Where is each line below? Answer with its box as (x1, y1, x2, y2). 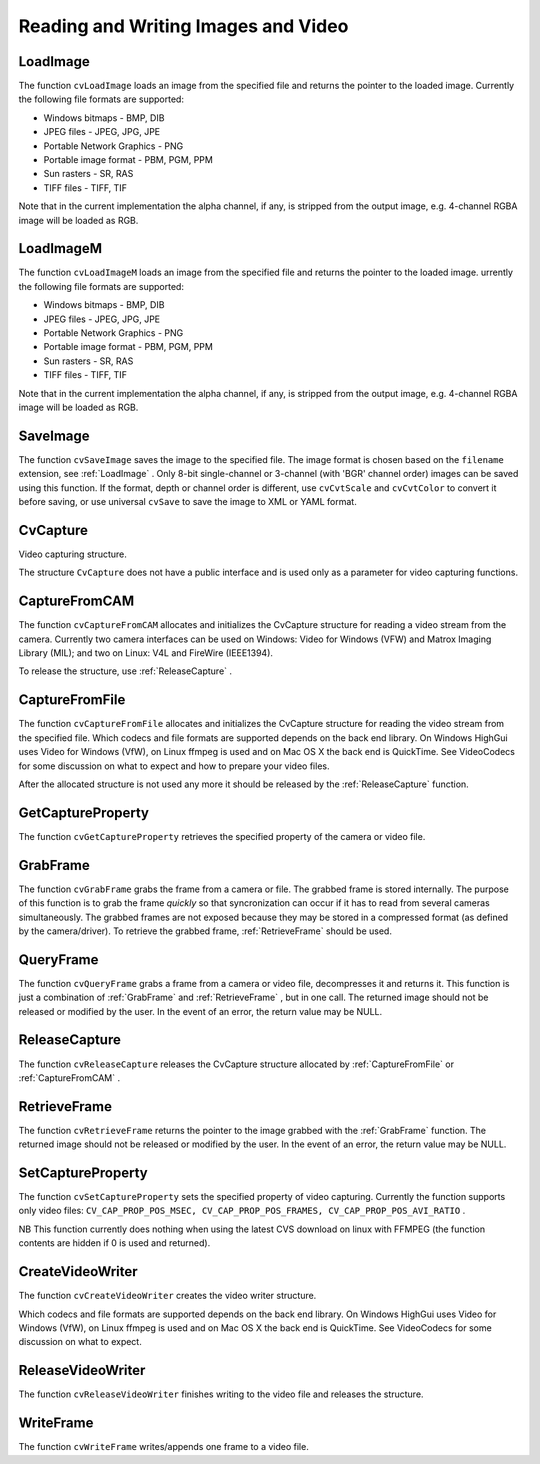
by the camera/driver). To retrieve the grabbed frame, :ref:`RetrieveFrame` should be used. (18, 925, 392, 937)
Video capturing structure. (18, 548, 127, 560)
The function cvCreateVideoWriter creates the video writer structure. (18, 1290, 317, 1302)
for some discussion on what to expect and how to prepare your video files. (18, 760, 330, 772)
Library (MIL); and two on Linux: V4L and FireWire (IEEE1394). (18, 647, 274, 659)
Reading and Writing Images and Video (18, 15, 349, 37)
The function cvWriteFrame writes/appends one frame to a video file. (18, 1441, 309, 1453)
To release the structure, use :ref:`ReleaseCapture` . (18, 665, 233, 677)
